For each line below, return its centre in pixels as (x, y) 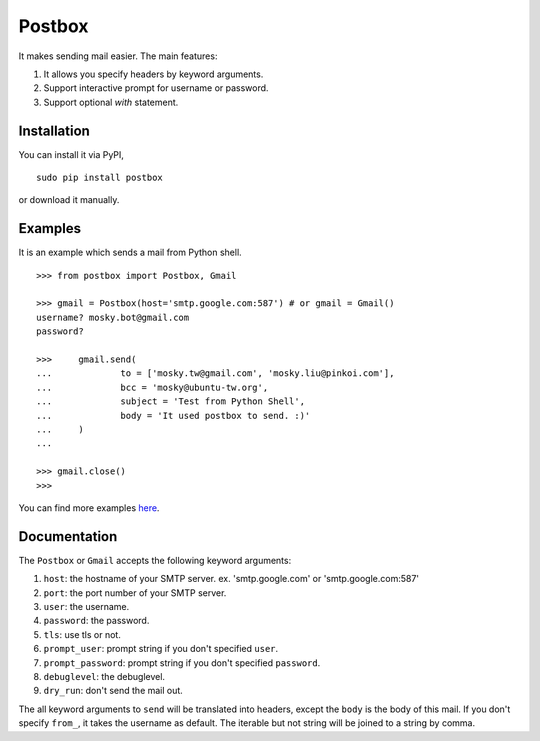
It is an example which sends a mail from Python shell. (130, 252)
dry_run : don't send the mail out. (113, 691)
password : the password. (96, 621)
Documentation (68, 536)
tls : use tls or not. (82, 634)
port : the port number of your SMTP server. (135, 592)
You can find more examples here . (89, 507)
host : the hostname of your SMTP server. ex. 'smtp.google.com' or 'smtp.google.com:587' (231, 579)
